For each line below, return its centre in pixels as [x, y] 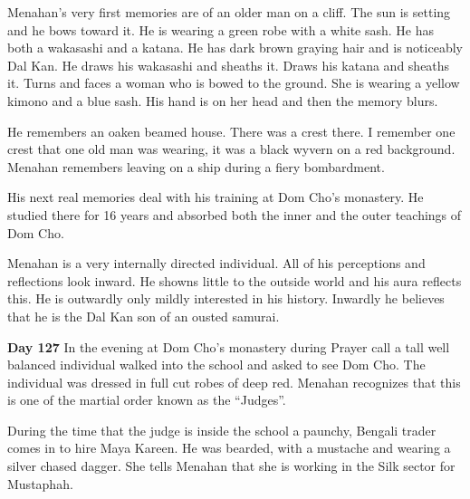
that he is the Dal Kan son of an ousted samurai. [144, 316]
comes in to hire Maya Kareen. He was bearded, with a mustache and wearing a [229, 448]
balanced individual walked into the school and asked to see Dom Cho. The [216, 365]
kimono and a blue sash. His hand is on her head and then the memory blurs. [223, 100]
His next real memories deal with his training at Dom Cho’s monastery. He [216, 197]
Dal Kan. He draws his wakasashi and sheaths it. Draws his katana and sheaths [229, 65]
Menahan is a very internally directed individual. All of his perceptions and [216, 263]
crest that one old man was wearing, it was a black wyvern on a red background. [231, 149]
